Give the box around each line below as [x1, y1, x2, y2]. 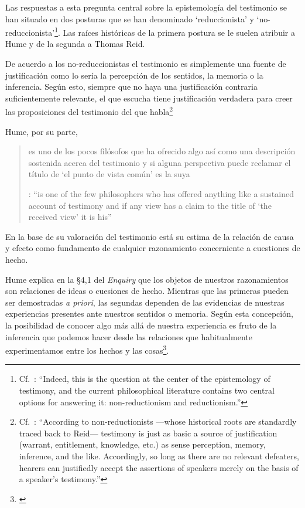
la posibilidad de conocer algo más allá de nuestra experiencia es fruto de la [5, 319, 277, 331]
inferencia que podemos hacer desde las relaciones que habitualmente [5, 330, 252, 343]
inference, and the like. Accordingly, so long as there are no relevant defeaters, [19, 449, 299, 462]
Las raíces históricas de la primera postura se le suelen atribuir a [63, 26, 296, 38]
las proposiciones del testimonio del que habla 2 [5, 104, 173, 118]
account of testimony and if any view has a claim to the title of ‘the [28, 199, 272, 211]
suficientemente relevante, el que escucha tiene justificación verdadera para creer [5, 92, 293, 104]
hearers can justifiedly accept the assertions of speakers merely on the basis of [19, 461, 299, 473]
